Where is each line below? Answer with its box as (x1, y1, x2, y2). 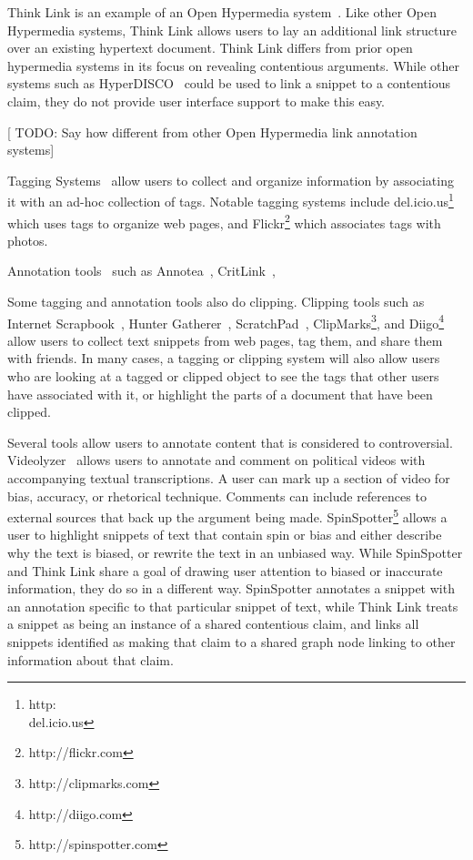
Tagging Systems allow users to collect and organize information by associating (7, 170, 454, 189)
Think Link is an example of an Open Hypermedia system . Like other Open (7, 3, 438, 21)
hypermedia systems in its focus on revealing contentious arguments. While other (7, 56, 459, 75)
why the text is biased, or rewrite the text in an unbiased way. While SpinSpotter (7, 543, 463, 562)
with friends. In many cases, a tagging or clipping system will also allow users (7, 349, 440, 368)
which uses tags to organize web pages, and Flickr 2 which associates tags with (7, 210, 441, 232)
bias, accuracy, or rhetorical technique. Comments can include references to (7, 486, 427, 505)
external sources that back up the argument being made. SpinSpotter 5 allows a (7, 505, 448, 526)
